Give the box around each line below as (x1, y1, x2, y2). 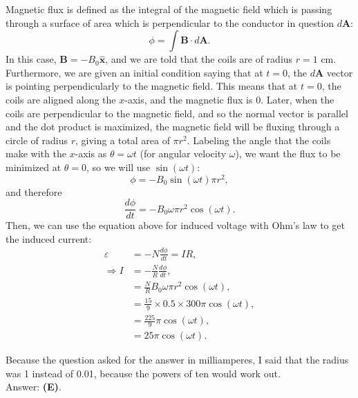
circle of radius (6, 132, 68, 147)
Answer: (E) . (6, 379, 62, 394)
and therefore (6, 184, 62, 199)
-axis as (75, 146, 107, 161)
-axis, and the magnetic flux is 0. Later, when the (124, 92, 335, 106)
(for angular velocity (140, 146, 227, 161)
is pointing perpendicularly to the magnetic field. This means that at (6, 79, 298, 93)
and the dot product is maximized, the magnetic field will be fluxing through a (6, 119, 340, 134)
